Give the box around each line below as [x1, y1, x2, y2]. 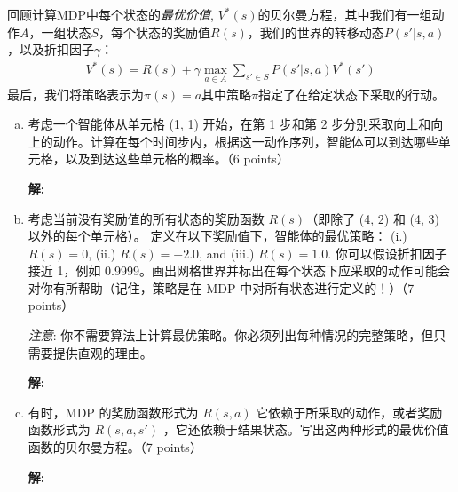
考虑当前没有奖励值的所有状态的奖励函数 [28, 209, 265, 227]
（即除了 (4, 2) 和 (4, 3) [305, 209, 440, 227]
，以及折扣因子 [7, 40, 94, 59]
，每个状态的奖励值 [99, 22, 211, 41]
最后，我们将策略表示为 [7, 84, 144, 103]
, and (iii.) [199, 243, 255, 262]
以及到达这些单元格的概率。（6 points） [65, 149, 289, 168]
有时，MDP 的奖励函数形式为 [28, 402, 199, 421]
